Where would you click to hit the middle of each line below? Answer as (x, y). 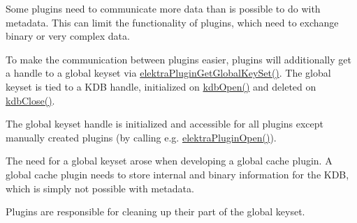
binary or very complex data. (68, 36)
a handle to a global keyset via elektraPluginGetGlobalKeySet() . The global (168, 73)
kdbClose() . (30, 100)
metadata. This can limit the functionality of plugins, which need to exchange (172, 22)
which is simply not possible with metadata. (100, 188)
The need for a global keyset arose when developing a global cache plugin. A (169, 161)
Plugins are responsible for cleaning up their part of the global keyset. (155, 212)
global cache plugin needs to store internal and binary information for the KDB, (177, 174)
